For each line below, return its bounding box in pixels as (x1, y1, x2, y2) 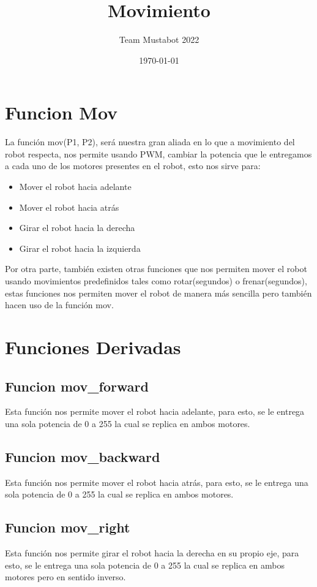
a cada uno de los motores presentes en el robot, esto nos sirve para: (5, 159, 261, 172)
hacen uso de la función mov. (5, 298, 114, 311)
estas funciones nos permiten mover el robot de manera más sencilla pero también (5, 286, 312, 299)
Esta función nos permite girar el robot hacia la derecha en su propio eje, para (5, 547, 299, 559)
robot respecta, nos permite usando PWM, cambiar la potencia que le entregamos (5, 147, 312, 160)
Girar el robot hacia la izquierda (19, 241, 141, 254)
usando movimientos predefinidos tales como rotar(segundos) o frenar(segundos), (5, 275, 307, 287)
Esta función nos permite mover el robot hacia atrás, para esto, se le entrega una (5, 475, 308, 488)
